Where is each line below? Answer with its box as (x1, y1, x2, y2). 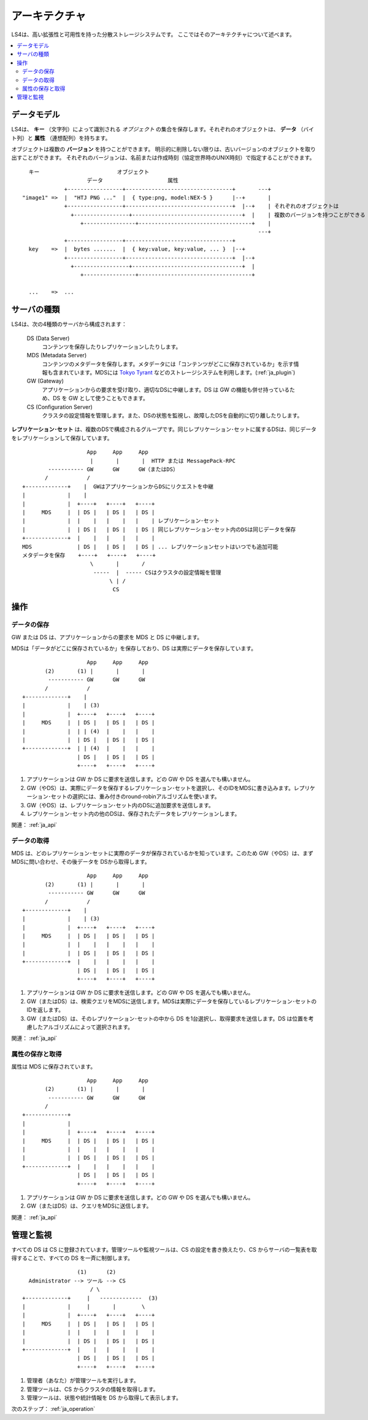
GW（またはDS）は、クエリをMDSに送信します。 (26, 1202, 152, 1209)
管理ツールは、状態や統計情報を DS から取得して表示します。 (26, 1394, 182, 1401)
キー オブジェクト (28, 168, 150, 175)
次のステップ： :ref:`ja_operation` (11, 1405, 95, 1413)
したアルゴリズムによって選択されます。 (31, 1023, 134, 1031)
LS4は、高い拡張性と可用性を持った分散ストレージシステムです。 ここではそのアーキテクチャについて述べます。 (11, 31, 295, 38)
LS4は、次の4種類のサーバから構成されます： (11, 320, 127, 328)
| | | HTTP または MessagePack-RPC (90, 457, 236, 464)
